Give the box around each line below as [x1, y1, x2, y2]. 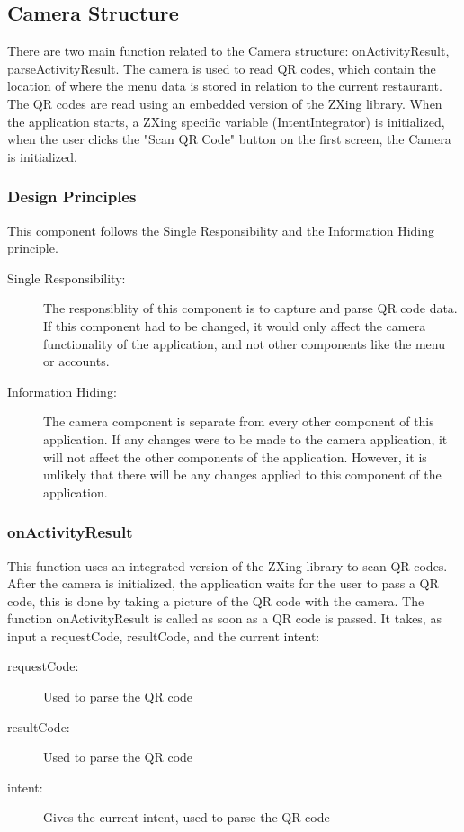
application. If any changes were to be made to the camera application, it [43, 429, 448, 448]
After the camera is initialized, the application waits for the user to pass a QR [7, 574, 439, 593]
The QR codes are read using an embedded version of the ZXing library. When [7, 94, 442, 112]
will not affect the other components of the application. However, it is [43, 447, 427, 466]
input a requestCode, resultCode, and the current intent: [7, 626, 320, 645]
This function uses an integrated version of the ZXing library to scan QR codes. [7, 556, 448, 575]
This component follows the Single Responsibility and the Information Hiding [7, 220, 435, 239]
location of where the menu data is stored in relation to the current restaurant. [7, 76, 442, 95]
